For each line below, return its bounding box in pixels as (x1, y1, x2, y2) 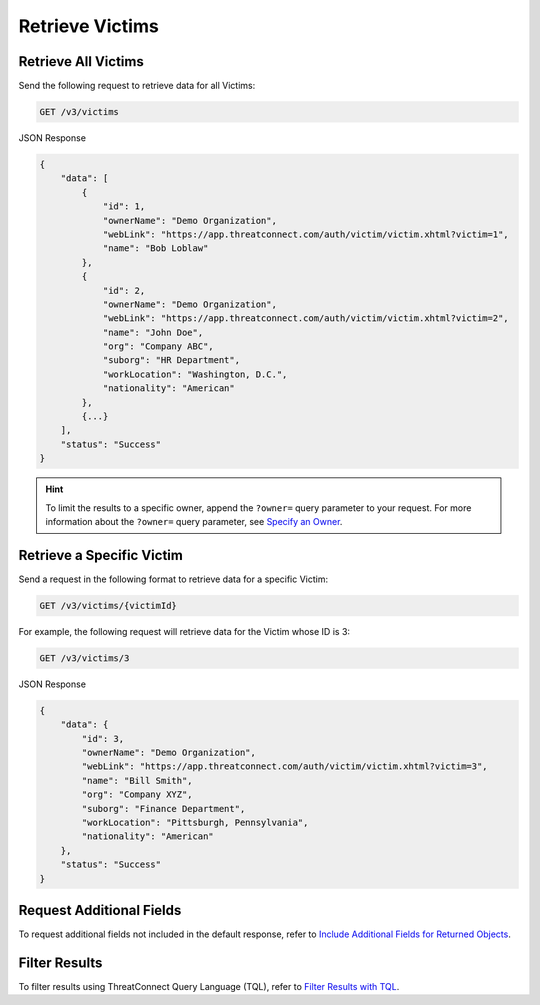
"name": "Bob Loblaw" (102, 243, 209, 254)
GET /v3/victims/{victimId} (39, 600, 177, 611)
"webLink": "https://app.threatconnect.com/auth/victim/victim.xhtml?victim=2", (102, 313, 509, 324)
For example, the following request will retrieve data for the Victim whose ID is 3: (18, 625, 350, 637)
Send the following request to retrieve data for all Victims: (18, 80, 256, 92)
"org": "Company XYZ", (81, 789, 194, 800)
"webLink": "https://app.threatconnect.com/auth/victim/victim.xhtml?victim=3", (81, 761, 489, 772)
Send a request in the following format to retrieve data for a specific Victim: (18, 573, 329, 585)
